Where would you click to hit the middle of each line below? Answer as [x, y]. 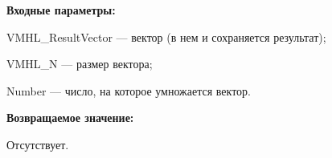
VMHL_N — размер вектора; [80, 64]
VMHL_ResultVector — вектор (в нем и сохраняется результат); [166, 36]
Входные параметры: [61, 10]
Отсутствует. [38, 144]
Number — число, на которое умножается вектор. [129, 90]
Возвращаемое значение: [70, 117]
